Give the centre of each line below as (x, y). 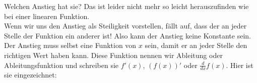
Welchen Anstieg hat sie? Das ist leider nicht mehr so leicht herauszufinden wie (126, 6)
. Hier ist (240, 65)
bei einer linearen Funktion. (47, 16)
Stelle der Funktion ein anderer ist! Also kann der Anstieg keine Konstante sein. (127, 35)
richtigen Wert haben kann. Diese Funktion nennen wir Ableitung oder (113, 55)
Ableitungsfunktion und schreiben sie (61, 65)
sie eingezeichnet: (30, 75)
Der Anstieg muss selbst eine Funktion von (70, 45)
